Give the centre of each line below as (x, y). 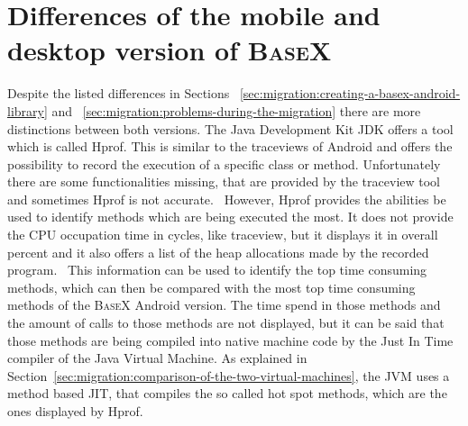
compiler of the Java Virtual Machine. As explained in (157, 358)
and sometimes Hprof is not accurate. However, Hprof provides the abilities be (227, 199)
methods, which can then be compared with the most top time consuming (211, 287)
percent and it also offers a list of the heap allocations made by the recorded (218, 252)
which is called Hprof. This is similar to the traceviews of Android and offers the (230, 146)
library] (28, 110)
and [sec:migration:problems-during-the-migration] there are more (236, 110)
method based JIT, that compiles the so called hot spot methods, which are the (227, 393)
